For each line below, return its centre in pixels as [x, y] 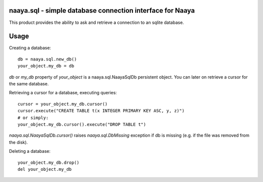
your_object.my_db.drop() [49, 162]
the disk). [19, 142]
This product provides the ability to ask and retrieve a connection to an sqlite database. [96, 22]
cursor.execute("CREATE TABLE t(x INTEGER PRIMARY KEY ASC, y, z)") [101, 111]
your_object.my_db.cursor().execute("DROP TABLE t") [82, 124]
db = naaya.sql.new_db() [47, 59]
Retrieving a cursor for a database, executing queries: [63, 93]
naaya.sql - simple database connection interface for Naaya [102, 10]
